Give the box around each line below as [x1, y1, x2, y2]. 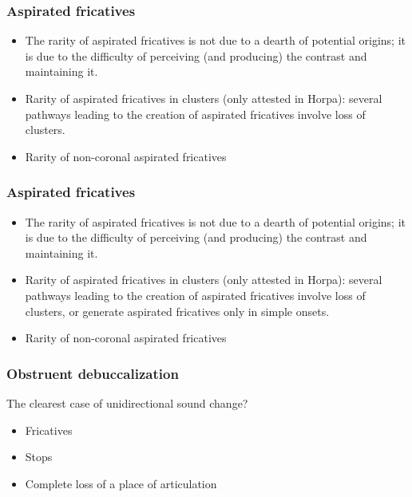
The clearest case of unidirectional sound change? [6, 394, 248, 411]
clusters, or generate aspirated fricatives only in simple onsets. [25, 302, 330, 319]
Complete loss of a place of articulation [25, 475, 217, 491]
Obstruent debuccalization [6, 363, 179, 383]
